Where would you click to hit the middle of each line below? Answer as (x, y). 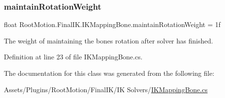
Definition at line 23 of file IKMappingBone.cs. (73, 57)
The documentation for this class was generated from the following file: (109, 73)
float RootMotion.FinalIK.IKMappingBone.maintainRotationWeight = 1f (112, 24)
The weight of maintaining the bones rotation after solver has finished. (109, 40)
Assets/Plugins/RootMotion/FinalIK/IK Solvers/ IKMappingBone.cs (106, 89)
